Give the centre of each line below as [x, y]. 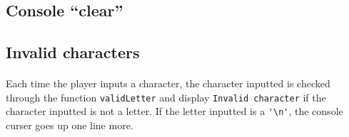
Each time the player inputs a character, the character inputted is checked [168, 83]
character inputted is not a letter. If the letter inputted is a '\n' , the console [174, 111]
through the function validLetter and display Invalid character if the [166, 97]
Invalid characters [73, 52]
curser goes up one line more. [70, 125]
